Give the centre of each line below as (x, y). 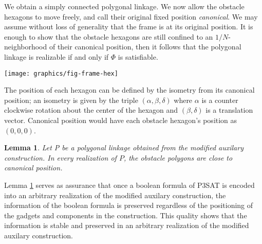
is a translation (229, 110)
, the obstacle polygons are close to (178, 157)
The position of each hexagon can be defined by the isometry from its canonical (129, 90)
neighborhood (26, 47)
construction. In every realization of (60, 157)
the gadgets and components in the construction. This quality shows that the (126, 215)
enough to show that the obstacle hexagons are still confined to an (109, 36)
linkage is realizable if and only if (57, 56)
